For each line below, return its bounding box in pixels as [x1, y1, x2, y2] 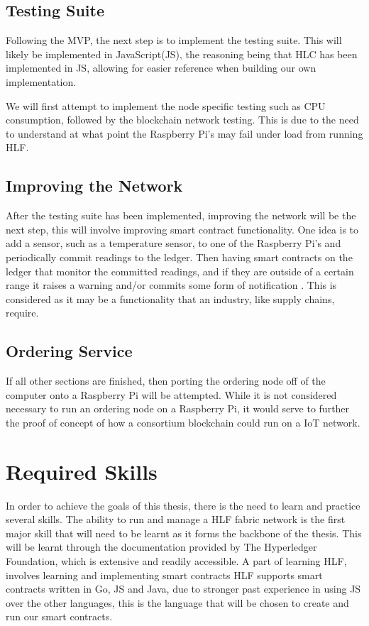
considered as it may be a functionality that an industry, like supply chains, [6, 291, 335, 306]
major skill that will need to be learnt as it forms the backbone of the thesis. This [6, 525, 362, 540]
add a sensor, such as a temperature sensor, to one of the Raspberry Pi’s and [6, 236, 341, 251]
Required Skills [6, 456, 158, 485]
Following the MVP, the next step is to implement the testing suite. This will [6, 33, 342, 48]
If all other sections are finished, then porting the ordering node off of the [6, 373, 326, 388]
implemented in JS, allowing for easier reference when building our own [6, 60, 316, 75]
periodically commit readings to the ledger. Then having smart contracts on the [6, 249, 353, 264]
